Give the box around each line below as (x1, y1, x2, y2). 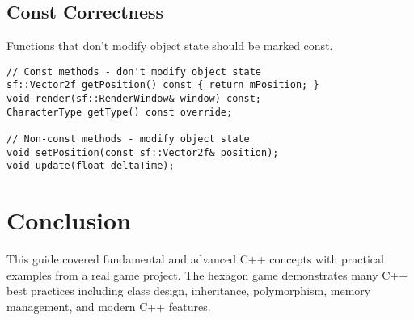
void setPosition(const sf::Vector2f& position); (6, 146, 279, 158)
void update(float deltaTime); (6, 160, 175, 172)
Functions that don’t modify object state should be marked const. (6, 37, 333, 54)
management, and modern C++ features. (6, 297, 211, 314)
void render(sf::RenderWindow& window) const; (6, 93, 261, 105)
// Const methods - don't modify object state (6, 65, 261, 78)
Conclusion (6, 204, 132, 237)
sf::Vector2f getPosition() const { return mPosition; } (6, 79, 319, 91)
